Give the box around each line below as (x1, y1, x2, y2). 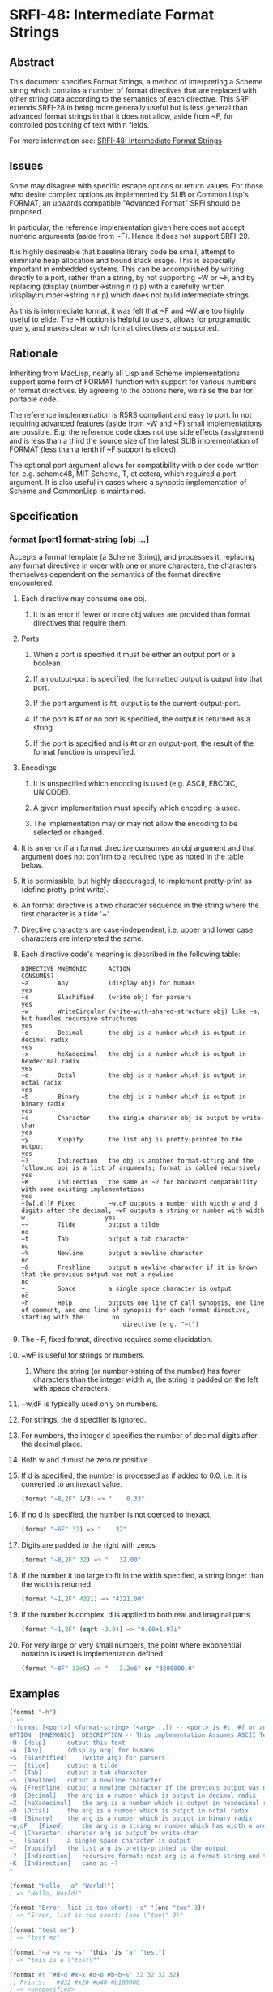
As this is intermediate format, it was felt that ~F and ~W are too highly (9, 305, 245, 315)
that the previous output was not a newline (20, 1271, 174, 1279)
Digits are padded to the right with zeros (20, 1540, 156, 1550)
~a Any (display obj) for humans (20, 979, 196, 988)
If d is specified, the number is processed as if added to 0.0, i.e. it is (20, 1470, 248, 1480)
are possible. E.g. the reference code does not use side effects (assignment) (9, 427, 265, 436)
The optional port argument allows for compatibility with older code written (9, 460, 259, 470)
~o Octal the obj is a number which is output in (20, 1072, 246, 1080)
